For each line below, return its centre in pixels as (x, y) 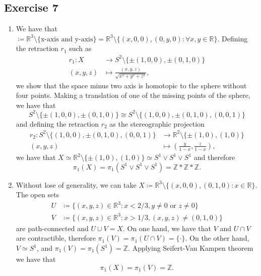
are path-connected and (52, 228)
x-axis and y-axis (67, 39)
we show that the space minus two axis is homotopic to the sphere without (131, 85)
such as (80, 48)
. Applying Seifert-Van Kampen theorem (191, 248)
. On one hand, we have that (167, 228)
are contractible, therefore (56, 238)
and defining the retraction (57, 123)
